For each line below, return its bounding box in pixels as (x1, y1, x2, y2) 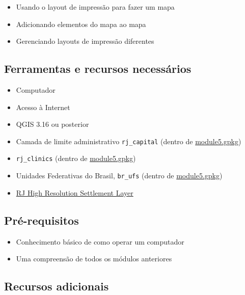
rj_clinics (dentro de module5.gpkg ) (16, 153, 136, 164)
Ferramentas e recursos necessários (4, 61, 192, 76)
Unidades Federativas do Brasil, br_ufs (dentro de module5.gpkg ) (16, 170, 223, 181)
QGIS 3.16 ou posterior (16, 119, 89, 129)
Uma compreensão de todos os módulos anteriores (16, 253, 172, 264)
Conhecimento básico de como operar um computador (16, 236, 184, 247)
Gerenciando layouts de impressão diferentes (16, 36, 154, 46)
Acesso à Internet (16, 101, 70, 112)
